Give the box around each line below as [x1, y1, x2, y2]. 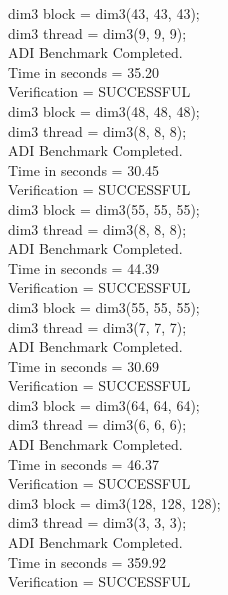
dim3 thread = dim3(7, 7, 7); [8, 316, 187, 337]
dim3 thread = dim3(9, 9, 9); [8, 22, 187, 43]
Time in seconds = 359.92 [8, 551, 167, 572]
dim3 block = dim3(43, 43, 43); [8, 3, 200, 23]
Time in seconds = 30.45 [8, 159, 160, 180]
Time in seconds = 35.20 [8, 61, 160, 82]
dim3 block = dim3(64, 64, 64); [8, 394, 200, 415]
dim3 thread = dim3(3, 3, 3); [8, 512, 187, 533]
